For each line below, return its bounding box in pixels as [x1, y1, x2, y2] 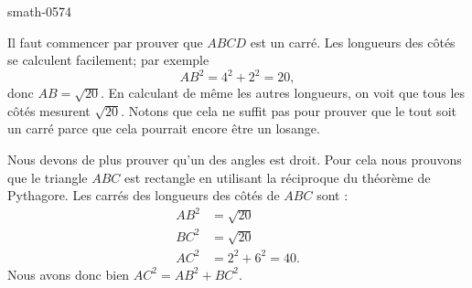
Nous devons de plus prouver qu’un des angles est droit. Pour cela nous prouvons [7, 150, 462, 169]
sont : [316, 186, 349, 205]
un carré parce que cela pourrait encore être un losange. [7, 119, 320, 138]
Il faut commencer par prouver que [7, 32, 203, 51]
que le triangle [7, 167, 88, 187]
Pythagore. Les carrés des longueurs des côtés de [7, 186, 280, 205]
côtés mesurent [7, 101, 91, 120]
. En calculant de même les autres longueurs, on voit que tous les [101, 83, 466, 102]
